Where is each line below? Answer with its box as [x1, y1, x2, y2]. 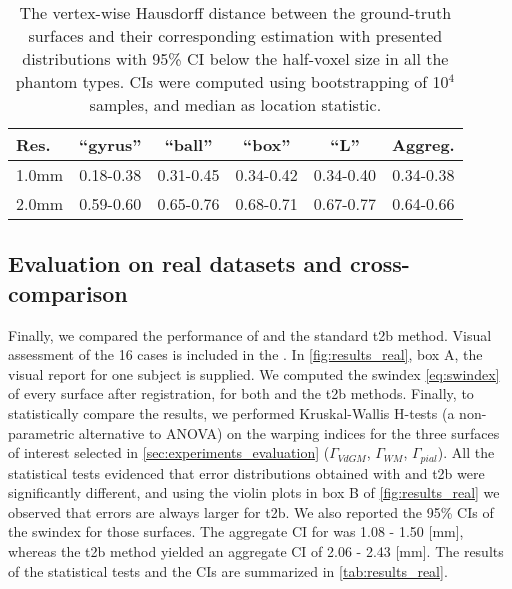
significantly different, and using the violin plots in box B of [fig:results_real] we [8, 482, 500, 503]
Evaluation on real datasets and [8, 248, 342, 279]
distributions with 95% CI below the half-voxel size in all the [22, 47, 449, 70]
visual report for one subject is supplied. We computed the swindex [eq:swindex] [8, 363, 500, 384]
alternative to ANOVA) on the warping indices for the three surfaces [78, 422, 500, 443]
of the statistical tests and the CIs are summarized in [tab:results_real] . [8, 560, 448, 581]
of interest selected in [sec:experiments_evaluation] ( [8, 442, 330, 463]
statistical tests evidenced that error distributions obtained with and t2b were [8, 462, 485, 483]
